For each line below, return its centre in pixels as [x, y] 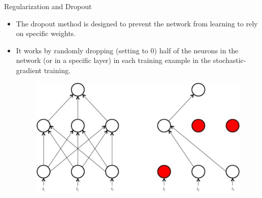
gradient [29, 70]
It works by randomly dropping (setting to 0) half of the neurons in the [127, 50]
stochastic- [230, 60]
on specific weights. [46, 33]
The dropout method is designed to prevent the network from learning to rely [137, 23]
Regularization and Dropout [48, 6]
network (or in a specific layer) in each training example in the [113, 60]
